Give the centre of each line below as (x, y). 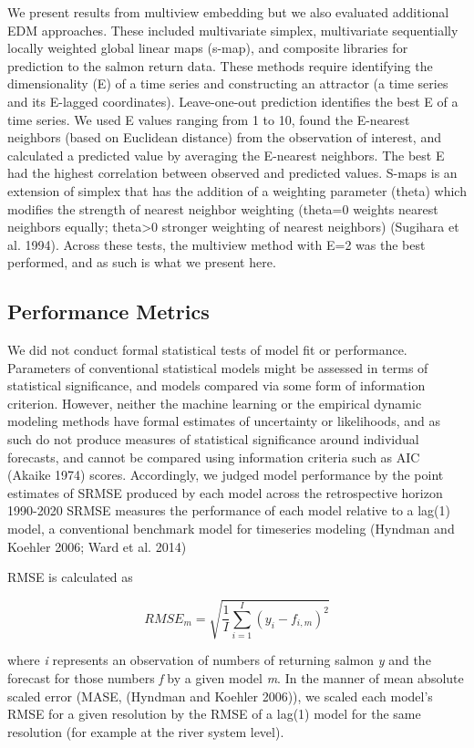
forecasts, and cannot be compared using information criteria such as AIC (214, 457)
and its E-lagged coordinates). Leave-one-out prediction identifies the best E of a (233, 101)
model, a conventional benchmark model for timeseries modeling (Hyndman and (231, 529)
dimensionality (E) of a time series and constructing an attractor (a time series (228, 83)
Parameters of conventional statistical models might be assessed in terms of (218, 367)
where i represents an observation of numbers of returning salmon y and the (219, 660)
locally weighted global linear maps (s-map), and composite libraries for (208, 48)
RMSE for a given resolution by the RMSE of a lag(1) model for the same (214, 714)
